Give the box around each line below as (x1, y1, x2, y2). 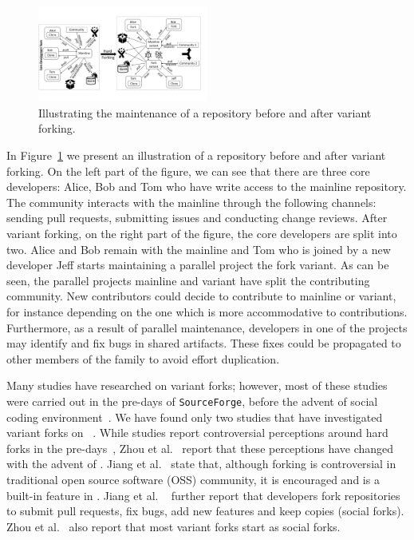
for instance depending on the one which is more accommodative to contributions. (6, 303, 408, 320)
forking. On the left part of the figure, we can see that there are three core (6, 162, 370, 179)
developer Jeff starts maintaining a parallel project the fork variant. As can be (6, 256, 389, 273)
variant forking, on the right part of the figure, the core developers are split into (6, 225, 397, 241)
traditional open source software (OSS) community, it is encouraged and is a (6, 471, 380, 487)
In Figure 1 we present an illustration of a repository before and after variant (6, 147, 386, 164)
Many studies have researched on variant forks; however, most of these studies (6, 377, 388, 394)
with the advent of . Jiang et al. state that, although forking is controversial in (6, 455, 396, 472)
